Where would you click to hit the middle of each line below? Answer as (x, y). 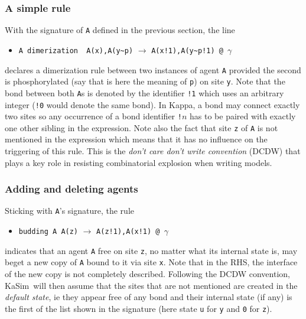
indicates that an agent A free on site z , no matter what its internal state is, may (151, 250)
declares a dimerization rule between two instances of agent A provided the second (153, 69)
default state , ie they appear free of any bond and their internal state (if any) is (149, 297)
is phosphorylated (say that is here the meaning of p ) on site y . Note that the (145, 81)
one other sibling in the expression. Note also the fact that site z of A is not (141, 127)
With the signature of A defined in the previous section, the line (120, 30)
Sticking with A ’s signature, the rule (69, 211)
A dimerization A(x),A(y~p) (76, 51)
